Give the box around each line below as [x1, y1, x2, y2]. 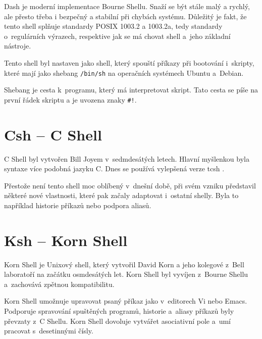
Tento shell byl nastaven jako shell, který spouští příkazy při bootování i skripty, [4, 57, 254, 68]
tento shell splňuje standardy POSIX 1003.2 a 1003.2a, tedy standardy [4, 21, 223, 31]
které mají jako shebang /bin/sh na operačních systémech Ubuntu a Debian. [4, 67, 244, 78]
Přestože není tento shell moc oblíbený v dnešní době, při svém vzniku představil [4, 180, 256, 190]
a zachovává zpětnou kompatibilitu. [4, 278, 115, 289]
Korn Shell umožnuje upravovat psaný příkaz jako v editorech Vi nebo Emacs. [4, 296, 247, 306]
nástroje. [4, 40, 31, 51]
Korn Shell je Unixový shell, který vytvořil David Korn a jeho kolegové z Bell [4, 259, 244, 269]
